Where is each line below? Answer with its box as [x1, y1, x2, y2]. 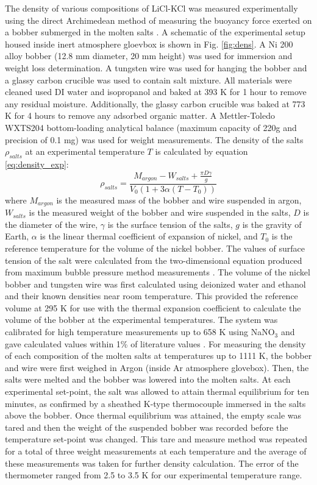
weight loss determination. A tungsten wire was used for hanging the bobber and [5, 61, 307, 74]
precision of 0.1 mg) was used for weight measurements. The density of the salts [5, 133, 304, 146]
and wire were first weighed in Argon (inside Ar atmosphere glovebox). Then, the [5, 361, 309, 373]
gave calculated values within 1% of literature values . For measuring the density [5, 337, 306, 350]
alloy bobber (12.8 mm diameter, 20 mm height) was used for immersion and [5, 49, 293, 62]
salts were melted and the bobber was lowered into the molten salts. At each [5, 373, 291, 386]
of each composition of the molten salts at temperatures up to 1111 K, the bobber [5, 349, 312, 362]
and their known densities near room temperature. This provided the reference [5, 289, 298, 302]
